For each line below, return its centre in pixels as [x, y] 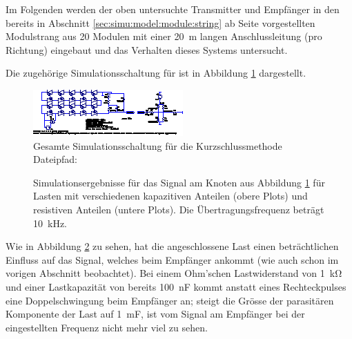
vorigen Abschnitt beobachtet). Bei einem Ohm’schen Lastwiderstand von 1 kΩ [174, 273]
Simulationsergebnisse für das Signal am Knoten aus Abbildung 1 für [179, 182]
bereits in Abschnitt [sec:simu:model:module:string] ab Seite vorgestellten [160, 22]
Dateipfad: [55, 159]
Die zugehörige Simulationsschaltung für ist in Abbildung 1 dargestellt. [156, 73]
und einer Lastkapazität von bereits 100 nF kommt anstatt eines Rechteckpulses [176, 286]
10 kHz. [50, 223]
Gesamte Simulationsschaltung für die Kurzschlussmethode [158, 145]
